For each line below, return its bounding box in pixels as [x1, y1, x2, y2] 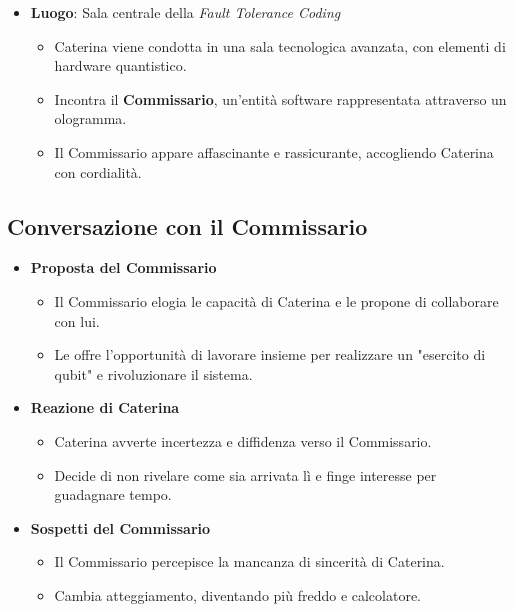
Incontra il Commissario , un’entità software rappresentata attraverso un [54, 88, 507, 109]
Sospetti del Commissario [30, 517, 211, 538]
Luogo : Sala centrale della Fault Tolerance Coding [30, 2, 341, 22]
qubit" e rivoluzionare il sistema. [54, 363, 253, 384]
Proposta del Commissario [30, 257, 217, 278]
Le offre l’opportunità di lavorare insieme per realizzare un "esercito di [54, 344, 486, 365]
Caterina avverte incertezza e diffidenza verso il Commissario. [54, 430, 432, 451]
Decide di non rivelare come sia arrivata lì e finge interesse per [54, 464, 437, 485]
